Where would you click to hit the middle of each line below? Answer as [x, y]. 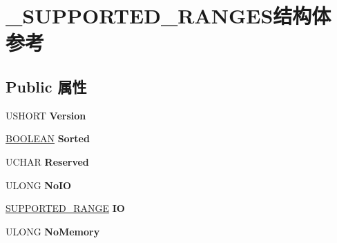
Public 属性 [46, 86]
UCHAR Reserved [47, 161]
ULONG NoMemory [53, 231]
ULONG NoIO [39, 185]
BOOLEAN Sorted [48, 138]
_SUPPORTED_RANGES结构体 [168, 16]
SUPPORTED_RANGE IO [65, 208]
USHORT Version [46, 115]
